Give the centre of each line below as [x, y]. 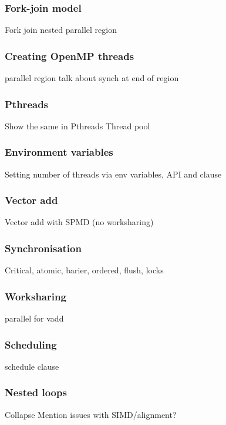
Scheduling [31, 344]
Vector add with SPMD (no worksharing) [79, 222]
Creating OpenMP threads [70, 56]
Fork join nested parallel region [61, 30]
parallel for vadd [34, 318]
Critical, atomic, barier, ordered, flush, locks [84, 270]
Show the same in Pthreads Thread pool [77, 126]
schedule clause [32, 366]
